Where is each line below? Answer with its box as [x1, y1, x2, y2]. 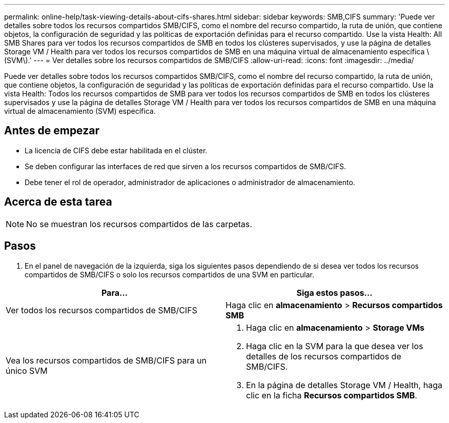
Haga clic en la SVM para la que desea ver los [246, 340, 423, 351]
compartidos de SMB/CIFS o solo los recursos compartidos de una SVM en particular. [25, 270, 315, 279]
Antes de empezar [4, 124, 99, 137]
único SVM [6, 365, 48, 376]
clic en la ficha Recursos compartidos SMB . [246, 390, 417, 400]
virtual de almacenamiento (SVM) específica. [4, 107, 156, 115]
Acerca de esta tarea [4, 195, 112, 209]
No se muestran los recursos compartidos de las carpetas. [26, 218, 252, 229]
